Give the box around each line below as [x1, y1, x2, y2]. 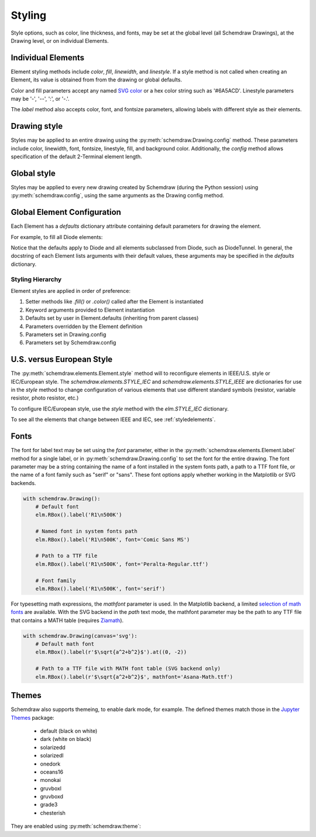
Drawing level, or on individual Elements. [11, 37, 109, 44]
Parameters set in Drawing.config [25, 331, 107, 338]
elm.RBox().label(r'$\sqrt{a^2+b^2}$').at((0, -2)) [35, 649, 187, 655]
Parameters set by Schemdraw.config [25, 339, 116, 346]
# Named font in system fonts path [35, 528, 138, 535]
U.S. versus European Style [11, 354, 113, 364]
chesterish [40, 809, 66, 816]
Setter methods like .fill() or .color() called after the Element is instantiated [25, 298, 204, 305]
